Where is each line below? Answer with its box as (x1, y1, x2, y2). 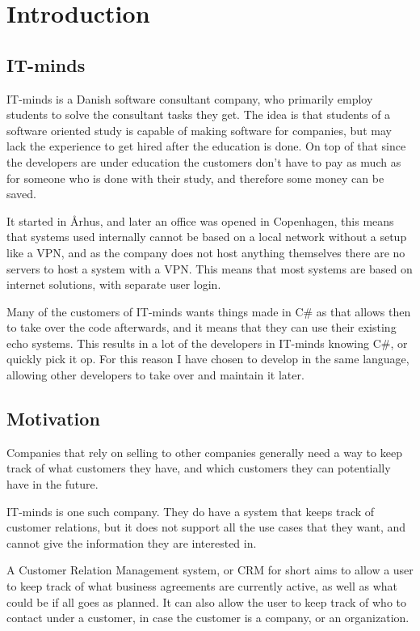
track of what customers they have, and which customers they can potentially (6, 459, 391, 476)
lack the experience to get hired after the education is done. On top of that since (6, 138, 406, 155)
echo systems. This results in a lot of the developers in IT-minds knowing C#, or (6, 334, 408, 351)
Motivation (6, 406, 100, 431)
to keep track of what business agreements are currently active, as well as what (6, 578, 397, 595)
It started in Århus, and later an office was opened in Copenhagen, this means (6, 212, 394, 229)
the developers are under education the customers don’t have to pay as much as (6, 153, 401, 170)
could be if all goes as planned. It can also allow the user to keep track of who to (6, 593, 407, 610)
